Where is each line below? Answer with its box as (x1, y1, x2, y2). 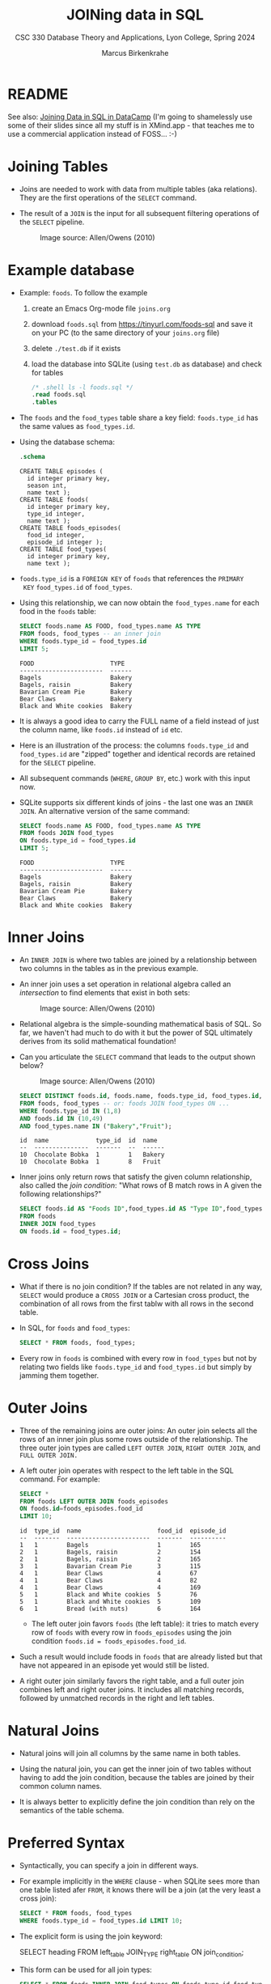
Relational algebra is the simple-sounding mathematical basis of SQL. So (19, 1020, 262, 1028)
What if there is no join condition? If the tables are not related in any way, (19, 1281, 263, 1291)
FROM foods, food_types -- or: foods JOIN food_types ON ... (19, 1099, 231, 1108)
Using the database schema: (19, 437, 115, 447)
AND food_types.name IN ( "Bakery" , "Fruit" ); (19, 1122, 172, 1130)
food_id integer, (27, 532, 86, 540)
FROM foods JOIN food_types (19, 829, 114, 837)
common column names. (19, 1782, 102, 1791)
